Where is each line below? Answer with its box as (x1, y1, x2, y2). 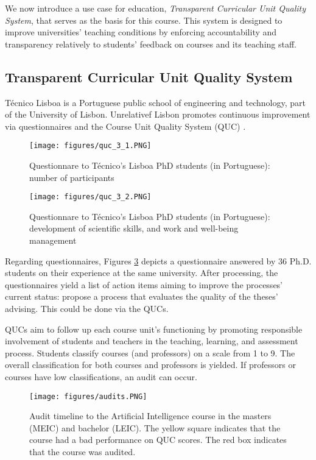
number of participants (29, 171, 114, 183)
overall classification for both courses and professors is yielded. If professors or (5, 358, 296, 371)
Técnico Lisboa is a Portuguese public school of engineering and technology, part (5, 96, 306, 108)
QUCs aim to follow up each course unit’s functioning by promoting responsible (5, 322, 303, 335)
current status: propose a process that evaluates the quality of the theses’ (5, 290, 278, 303)
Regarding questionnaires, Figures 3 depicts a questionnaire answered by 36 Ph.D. (5, 254, 312, 267)
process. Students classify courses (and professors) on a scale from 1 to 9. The (5, 346, 295, 359)
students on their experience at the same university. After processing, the (5, 266, 278, 279)
